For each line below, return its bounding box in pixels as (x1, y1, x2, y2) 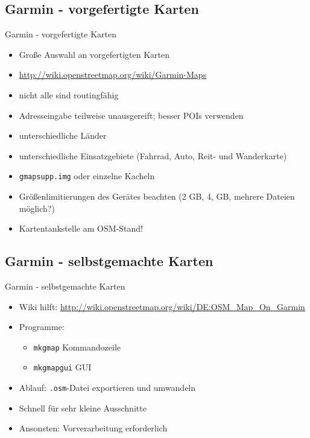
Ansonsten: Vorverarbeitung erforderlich (19, 422, 168, 434)
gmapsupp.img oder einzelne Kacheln (19, 170, 155, 182)
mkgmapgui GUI (33, 361, 92, 373)
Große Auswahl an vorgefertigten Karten (19, 48, 170, 60)
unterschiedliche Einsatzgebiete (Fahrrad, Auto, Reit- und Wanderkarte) (19, 149, 287, 162)
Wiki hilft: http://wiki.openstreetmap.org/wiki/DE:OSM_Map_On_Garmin (19, 300, 305, 313)
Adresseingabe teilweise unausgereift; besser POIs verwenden (19, 109, 244, 121)
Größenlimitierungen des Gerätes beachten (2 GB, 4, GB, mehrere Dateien (19, 190, 295, 203)
